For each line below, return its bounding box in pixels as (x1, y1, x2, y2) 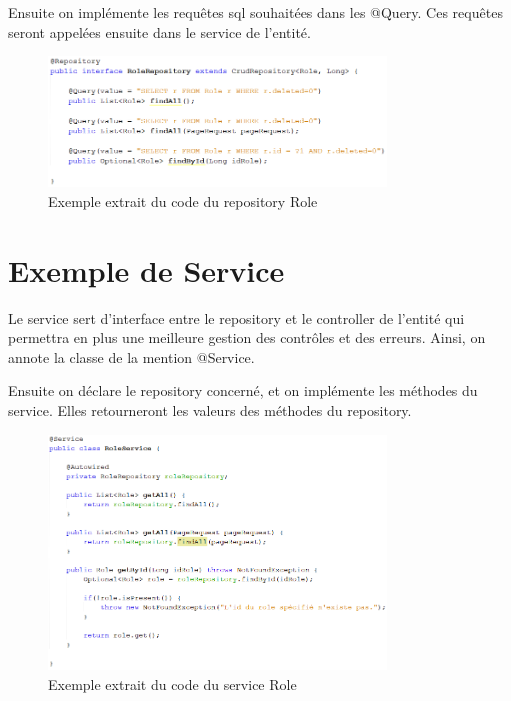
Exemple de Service (8, 249, 285, 290)
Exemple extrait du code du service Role (48, 674, 297, 695)
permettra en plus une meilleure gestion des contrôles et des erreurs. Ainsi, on (8, 327, 486, 348)
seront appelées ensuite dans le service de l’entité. (8, 21, 311, 42)
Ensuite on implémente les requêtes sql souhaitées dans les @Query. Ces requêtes (8, 2, 503, 22)
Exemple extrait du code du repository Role (48, 190, 318, 211)
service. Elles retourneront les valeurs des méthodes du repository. (8, 399, 412, 420)
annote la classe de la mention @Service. (8, 346, 255, 367)
